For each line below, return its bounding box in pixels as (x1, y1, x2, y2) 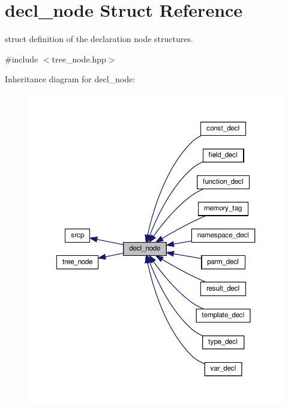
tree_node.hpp (52, 52, 106, 65)
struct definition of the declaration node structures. (5, 32, 193, 45)
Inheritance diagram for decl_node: (5, 73, 136, 85)
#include (5, 52, 38, 65)
